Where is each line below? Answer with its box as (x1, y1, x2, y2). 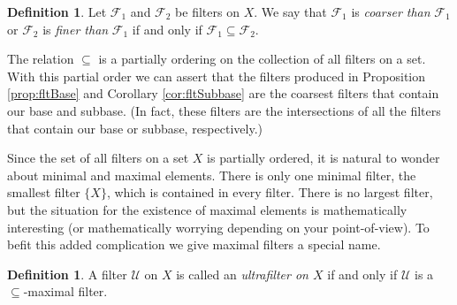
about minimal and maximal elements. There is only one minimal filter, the (7, 165, 416, 184)
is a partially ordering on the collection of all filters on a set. (98, 50, 426, 68)
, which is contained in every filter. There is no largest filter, (106, 183, 433, 202)
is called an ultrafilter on (176, 264, 308, 283)
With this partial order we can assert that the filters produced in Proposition (7, 66, 426, 85)
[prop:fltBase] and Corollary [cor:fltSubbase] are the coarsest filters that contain (7, 84, 439, 103)
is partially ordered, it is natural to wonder (207, 149, 440, 167)
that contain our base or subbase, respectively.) (7, 118, 263, 137)
